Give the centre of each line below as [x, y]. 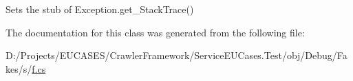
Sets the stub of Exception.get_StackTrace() [100, 9]
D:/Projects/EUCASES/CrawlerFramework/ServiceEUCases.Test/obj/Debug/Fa [176, 55]
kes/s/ [19, 68]
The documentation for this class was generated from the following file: [155, 32]
